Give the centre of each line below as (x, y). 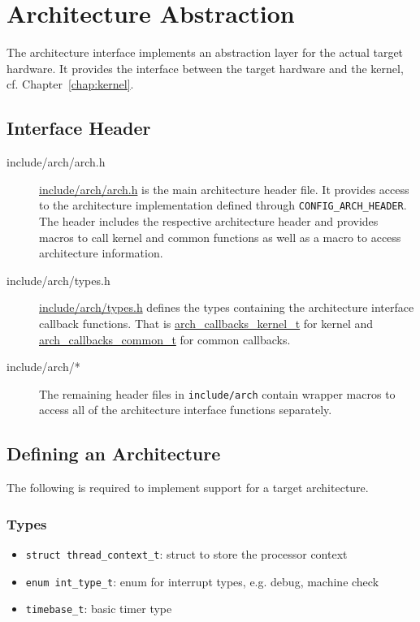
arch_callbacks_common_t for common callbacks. (165, 339)
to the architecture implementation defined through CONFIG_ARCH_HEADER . (223, 205)
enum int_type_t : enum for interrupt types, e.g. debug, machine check (202, 581)
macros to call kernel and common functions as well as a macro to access (220, 237)
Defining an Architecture (114, 454)
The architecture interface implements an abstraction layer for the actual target (205, 52)
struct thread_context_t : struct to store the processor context (186, 553)
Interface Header (79, 128)
